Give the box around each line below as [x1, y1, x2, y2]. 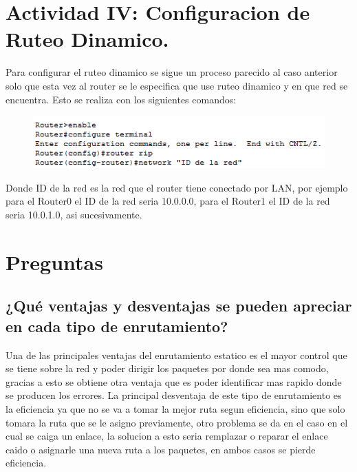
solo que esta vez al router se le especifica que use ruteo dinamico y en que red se [6, 78, 348, 92]
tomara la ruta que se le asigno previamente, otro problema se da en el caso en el [6, 415, 348, 429]
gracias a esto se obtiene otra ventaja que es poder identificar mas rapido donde [6, 374, 342, 389]
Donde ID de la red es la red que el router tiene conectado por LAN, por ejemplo [6, 180, 348, 194]
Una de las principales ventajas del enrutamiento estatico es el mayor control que [6, 347, 347, 362]
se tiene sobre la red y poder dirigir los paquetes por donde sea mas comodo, [6, 361, 329, 376]
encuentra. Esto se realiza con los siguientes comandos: [6, 92, 237, 106]
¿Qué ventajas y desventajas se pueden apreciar [6, 295, 352, 316]
